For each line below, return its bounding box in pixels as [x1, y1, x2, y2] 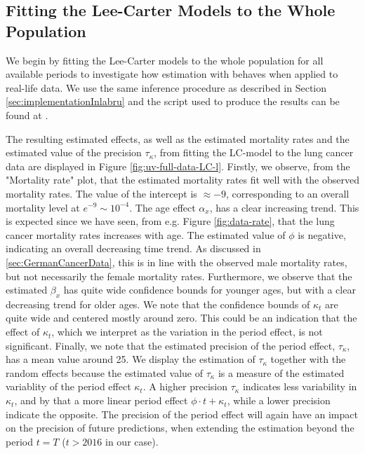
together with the [270, 352, 346, 366]
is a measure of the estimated [218, 365, 345, 380]
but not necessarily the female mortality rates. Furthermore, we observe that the [6, 268, 352, 283]
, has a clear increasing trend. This [209, 200, 359, 214]
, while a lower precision [227, 393, 331, 408]
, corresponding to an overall [226, 186, 350, 200]
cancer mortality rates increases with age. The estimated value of [6, 227, 286, 242]
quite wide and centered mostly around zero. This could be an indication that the [6, 310, 357, 325]
